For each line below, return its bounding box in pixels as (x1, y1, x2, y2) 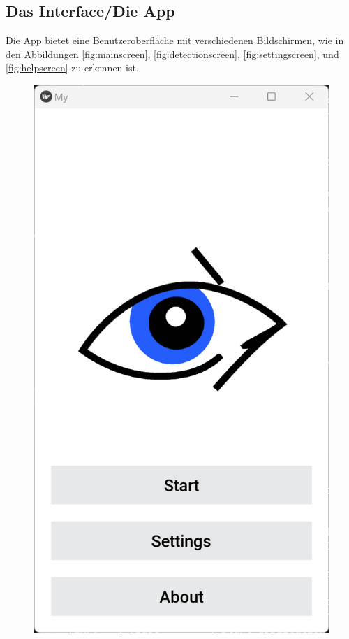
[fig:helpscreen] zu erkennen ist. (6, 60, 139, 75)
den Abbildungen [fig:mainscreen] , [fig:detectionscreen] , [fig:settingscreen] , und (6, 46, 339, 61)
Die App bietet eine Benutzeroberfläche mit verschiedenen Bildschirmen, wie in (6, 33, 344, 48)
